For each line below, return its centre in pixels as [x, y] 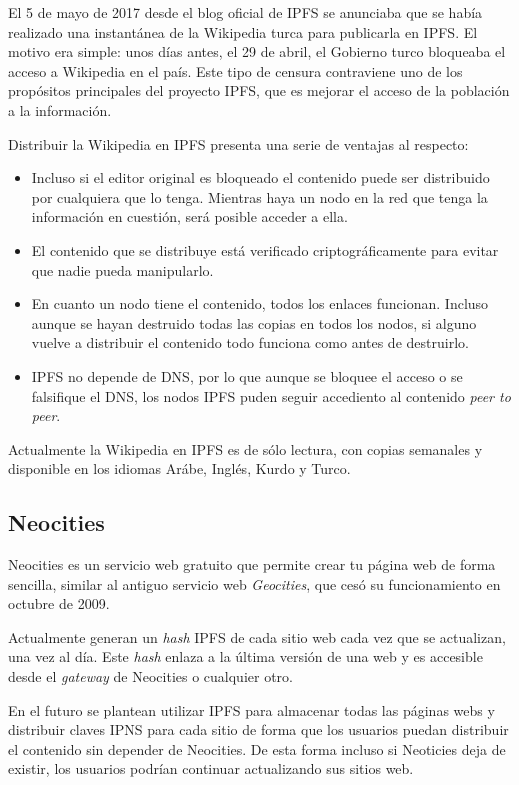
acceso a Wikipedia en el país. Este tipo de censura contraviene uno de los [235, 70]
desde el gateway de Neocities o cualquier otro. [150, 676]
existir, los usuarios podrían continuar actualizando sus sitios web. [211, 768]
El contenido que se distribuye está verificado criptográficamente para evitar [265, 249]
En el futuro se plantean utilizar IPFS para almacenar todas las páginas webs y [251, 709]
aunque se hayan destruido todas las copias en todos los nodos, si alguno [254, 322]
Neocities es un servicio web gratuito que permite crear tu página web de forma [252, 564]
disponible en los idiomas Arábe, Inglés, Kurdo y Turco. [179, 468]
